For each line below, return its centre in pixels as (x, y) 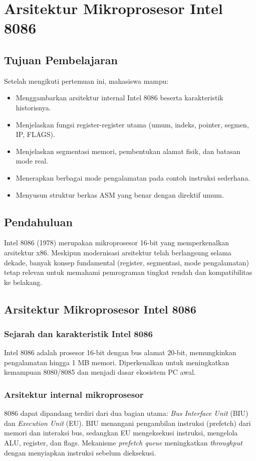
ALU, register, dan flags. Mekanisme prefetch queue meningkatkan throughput (123, 443)
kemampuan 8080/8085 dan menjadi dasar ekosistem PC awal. (100, 372)
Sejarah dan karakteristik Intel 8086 (78, 333)
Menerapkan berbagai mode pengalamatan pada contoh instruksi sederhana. (133, 177)
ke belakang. (23, 282)
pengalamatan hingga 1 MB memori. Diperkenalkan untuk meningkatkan (117, 362)
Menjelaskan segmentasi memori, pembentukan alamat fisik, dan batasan (128, 151)
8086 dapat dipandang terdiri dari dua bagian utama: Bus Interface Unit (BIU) (126, 413)
